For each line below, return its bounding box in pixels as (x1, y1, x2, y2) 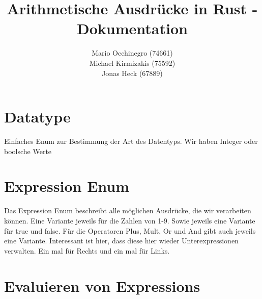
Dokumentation (77, 18, 188, 39)
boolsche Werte (4, 145, 52, 156)
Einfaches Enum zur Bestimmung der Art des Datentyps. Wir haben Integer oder (4, 136, 258, 146)
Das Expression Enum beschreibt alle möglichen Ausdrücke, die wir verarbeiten (4, 205, 251, 216)
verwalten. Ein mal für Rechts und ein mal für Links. (4, 245, 170, 256)
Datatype (4, 106, 71, 127)
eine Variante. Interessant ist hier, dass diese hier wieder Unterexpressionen (4, 235, 239, 246)
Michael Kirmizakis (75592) (89, 57, 176, 68)
